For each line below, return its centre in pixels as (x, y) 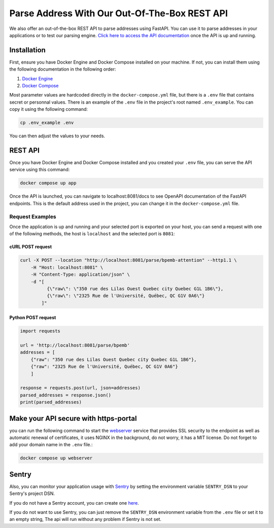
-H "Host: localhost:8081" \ (67, 267)
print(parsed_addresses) (51, 402)
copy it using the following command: (49, 109)
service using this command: (40, 170)
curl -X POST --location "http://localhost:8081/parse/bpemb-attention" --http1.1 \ (128, 260)
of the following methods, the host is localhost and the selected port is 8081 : (92, 234)
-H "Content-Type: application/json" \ (80, 275)
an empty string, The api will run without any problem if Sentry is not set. (85, 519)
